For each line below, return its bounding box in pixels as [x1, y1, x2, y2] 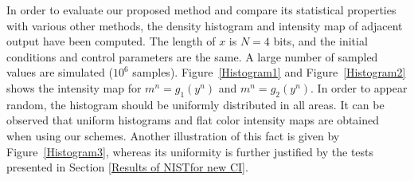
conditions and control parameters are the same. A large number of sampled [6, 48, 378, 65]
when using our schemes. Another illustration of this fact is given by [6, 127, 340, 144]
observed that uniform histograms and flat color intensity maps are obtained [6, 112, 380, 128]
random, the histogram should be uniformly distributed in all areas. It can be [6, 96, 385, 112]
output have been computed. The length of [6, 33, 216, 49]
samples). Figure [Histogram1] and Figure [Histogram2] [132, 64, 406, 81]
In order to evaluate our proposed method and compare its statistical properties [6, 2, 396, 18]
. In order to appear [310, 79, 408, 96]
